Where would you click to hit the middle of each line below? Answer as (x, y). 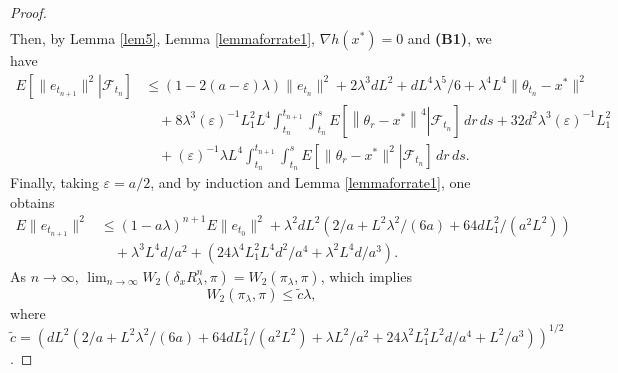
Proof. (28, 12)
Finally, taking (54, 182)
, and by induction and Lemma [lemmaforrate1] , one (310, 182)
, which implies (366, 275)
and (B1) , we (449, 38)
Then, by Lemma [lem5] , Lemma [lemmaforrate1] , (162, 38)
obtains (32, 201)
